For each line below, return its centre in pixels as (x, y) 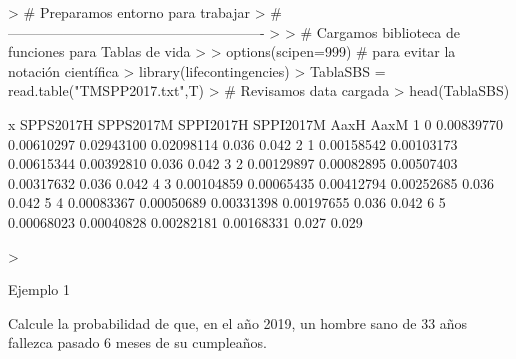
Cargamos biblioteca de (388, 31)
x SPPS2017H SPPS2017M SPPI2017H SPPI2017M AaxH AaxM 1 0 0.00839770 (256, 123)
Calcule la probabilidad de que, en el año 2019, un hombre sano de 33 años (238, 322)
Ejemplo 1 (39, 289)
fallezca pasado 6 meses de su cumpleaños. (137, 342)
